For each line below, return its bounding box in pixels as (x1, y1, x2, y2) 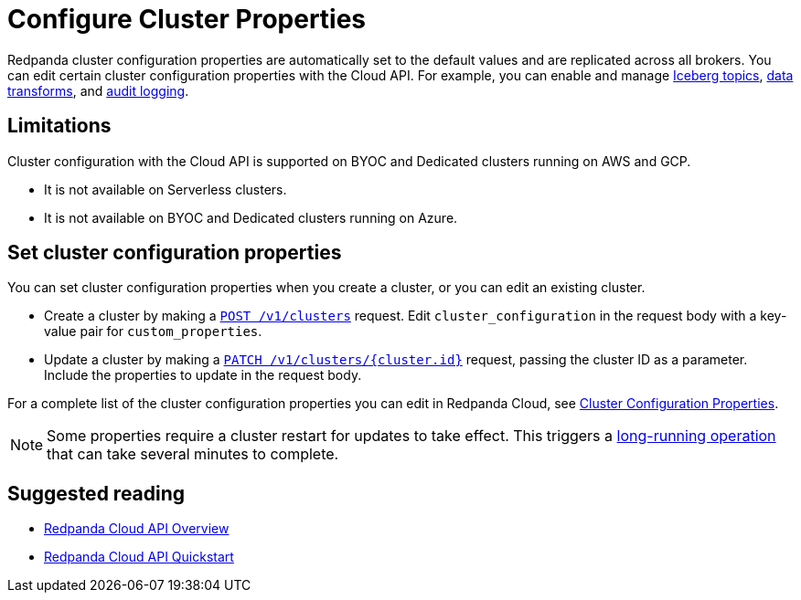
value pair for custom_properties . (44, 323, 262, 340)
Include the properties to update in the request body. (44, 367, 362, 384)
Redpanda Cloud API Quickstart (44, 549, 234, 565)
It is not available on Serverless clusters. (44, 181, 287, 197)
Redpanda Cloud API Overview (44, 521, 230, 537)
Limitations (7, 114, 112, 138)
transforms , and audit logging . (7, 82, 189, 99)
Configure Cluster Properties (7, 4, 367, 35)
